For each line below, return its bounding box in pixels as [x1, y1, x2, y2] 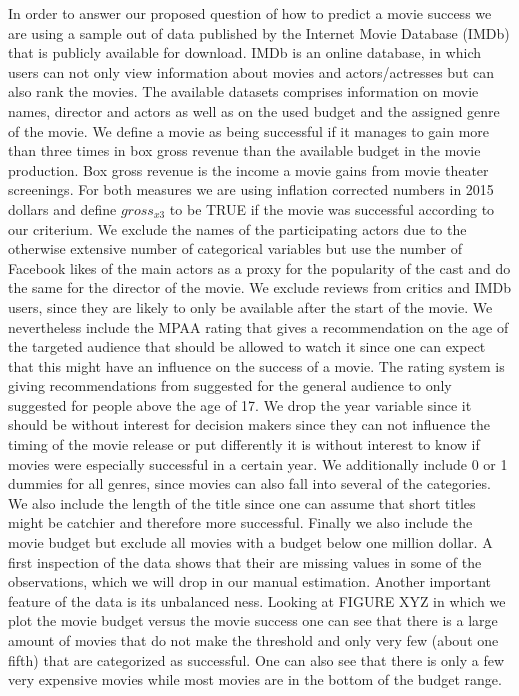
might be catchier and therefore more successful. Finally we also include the [8, 512, 473, 533]
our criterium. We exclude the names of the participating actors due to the [8, 218, 467, 239]
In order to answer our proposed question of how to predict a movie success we [8, 3, 492, 23]
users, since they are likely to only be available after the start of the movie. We [8, 296, 493, 317]
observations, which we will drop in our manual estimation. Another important [8, 571, 492, 592]
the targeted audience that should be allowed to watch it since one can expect [8, 336, 486, 357]
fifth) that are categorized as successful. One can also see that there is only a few [8, 649, 505, 670]
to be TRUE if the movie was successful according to [169, 198, 495, 219]
